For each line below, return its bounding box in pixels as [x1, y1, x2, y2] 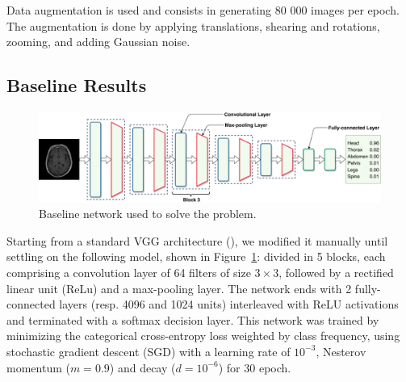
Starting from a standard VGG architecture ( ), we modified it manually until [6, 232, 388, 249]
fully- [354, 279, 381, 296]
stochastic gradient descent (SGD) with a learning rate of [6, 342, 291, 359]
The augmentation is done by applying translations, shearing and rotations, [6, 17, 380, 34]
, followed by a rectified [278, 263, 394, 280]
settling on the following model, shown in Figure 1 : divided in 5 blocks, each [6, 248, 386, 265]
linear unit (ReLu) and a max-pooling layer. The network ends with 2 [6, 279, 352, 296]
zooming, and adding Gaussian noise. [6, 33, 190, 50]
